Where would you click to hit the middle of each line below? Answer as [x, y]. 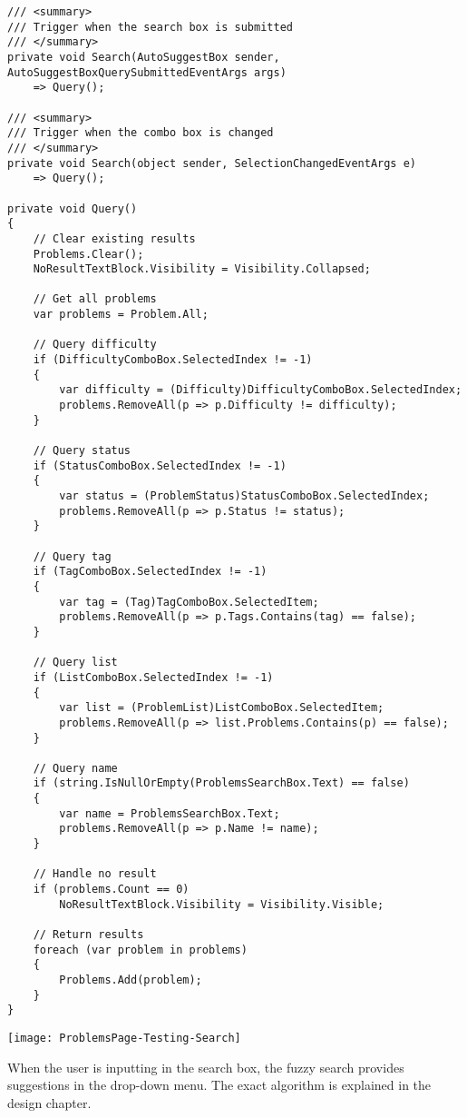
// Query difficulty [95, 345]
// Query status [82, 451]
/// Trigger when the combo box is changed [141, 133]
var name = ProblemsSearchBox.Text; [170, 813]
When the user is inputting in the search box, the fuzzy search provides [206, 1067]
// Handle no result [95, 874]
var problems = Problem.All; [121, 315]
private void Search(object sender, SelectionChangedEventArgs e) [212, 163]
